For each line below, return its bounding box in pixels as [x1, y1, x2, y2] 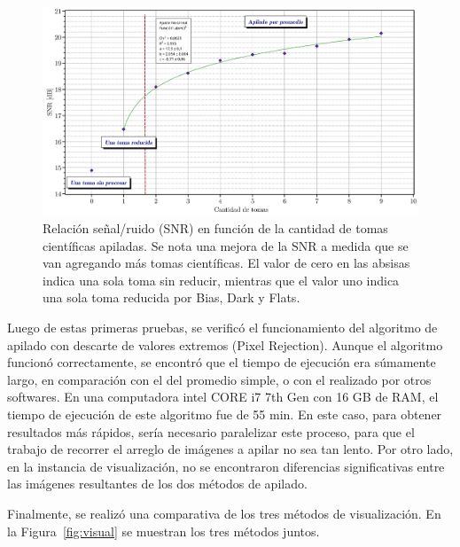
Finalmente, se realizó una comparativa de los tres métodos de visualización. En [7, 504, 441, 522]
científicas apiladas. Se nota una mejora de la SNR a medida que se [43, 236, 409, 254]
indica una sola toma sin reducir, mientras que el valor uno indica [43, 270, 400, 289]
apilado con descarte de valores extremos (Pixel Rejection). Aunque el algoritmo [7, 335, 443, 354]
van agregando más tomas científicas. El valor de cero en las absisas [43, 254, 410, 272]
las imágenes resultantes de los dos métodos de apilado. [7, 474, 308, 493]
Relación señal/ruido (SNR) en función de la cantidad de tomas [43, 219, 388, 237]
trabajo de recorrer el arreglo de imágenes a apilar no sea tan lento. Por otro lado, [7, 440, 454, 458]
